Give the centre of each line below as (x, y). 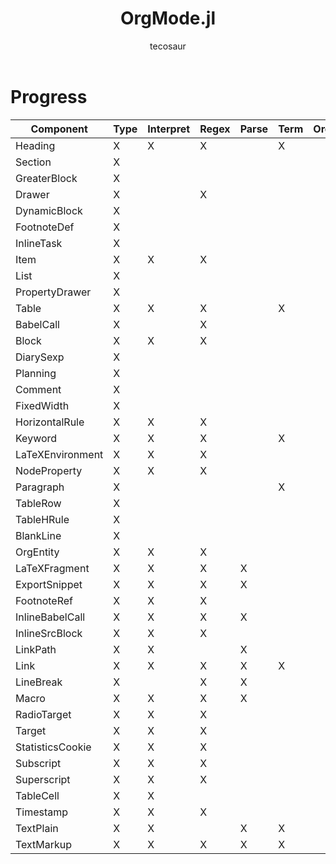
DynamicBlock (49, 210)
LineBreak (39, 682)
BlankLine (38, 535)
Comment (38, 389)
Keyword (36, 438)
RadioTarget (43, 714)
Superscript (43, 779)
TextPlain (37, 828)
